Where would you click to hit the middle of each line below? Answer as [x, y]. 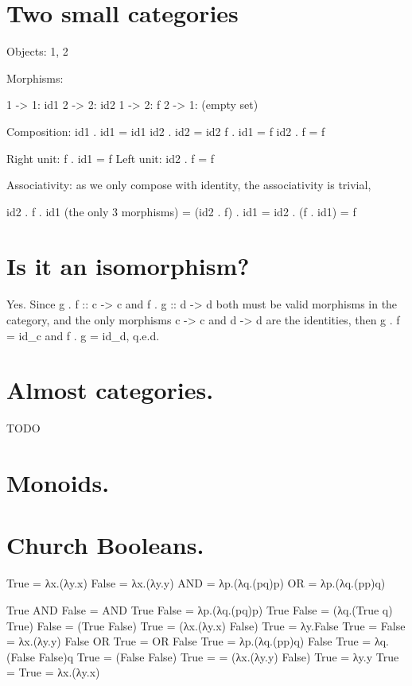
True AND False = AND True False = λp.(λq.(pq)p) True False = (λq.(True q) [200, 610]
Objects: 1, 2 [37, 51]
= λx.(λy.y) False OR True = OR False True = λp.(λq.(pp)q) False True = [189, 641]
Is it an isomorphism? [128, 266]
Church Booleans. [105, 545]
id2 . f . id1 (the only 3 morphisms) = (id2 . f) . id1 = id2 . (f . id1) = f [181, 211]
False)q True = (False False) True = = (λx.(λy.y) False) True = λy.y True [219, 656]
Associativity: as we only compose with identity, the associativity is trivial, [189, 185]
